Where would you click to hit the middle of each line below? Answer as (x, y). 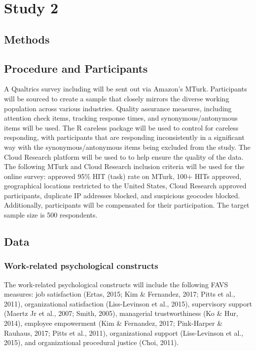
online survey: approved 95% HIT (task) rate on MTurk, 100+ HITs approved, (123, 176)
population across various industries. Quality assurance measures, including (118, 108)
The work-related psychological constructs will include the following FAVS (116, 284)
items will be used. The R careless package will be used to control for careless (121, 127)
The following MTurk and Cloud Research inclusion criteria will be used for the (124, 166)
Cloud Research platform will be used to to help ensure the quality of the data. (124, 156)
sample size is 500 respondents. (51, 215)
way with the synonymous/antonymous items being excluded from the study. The (127, 147)
